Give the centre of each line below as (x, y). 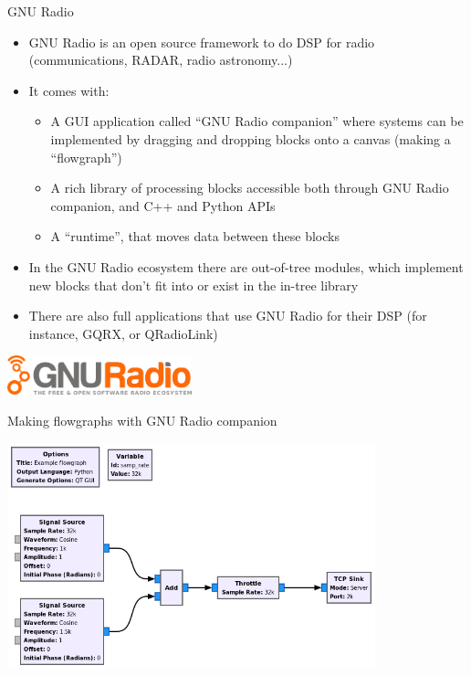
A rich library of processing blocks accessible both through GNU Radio (250, 188)
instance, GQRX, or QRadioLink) (123, 333)
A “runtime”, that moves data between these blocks (195, 236)
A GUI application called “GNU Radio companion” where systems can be (257, 121)
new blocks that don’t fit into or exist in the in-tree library (194, 285)
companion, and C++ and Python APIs (163, 205)
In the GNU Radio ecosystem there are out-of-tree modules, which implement (246, 266)
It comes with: (69, 90)
